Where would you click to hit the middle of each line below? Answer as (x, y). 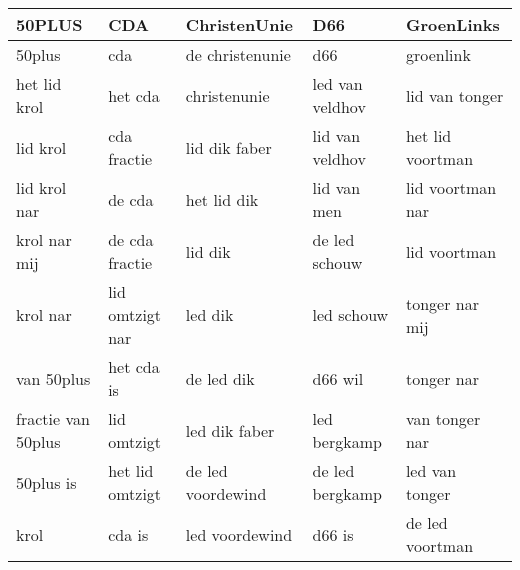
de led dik (220, 378)
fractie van (53, 418)
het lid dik (222, 199)
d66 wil (338, 378)
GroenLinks (452, 24)
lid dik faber (228, 147)
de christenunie (238, 54)
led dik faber (230, 430)
